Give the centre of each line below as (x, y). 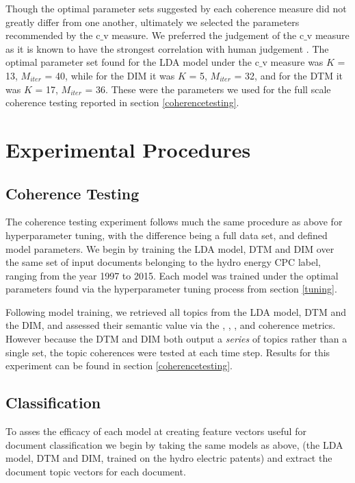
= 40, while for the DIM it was (110, 75)
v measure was (293, 62)
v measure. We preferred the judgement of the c (204, 35)
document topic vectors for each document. (96, 471)
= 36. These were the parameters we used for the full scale (208, 89)
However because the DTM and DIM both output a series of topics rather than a (176, 339)
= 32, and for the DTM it (289, 75)
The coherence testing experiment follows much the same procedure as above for (174, 222)
